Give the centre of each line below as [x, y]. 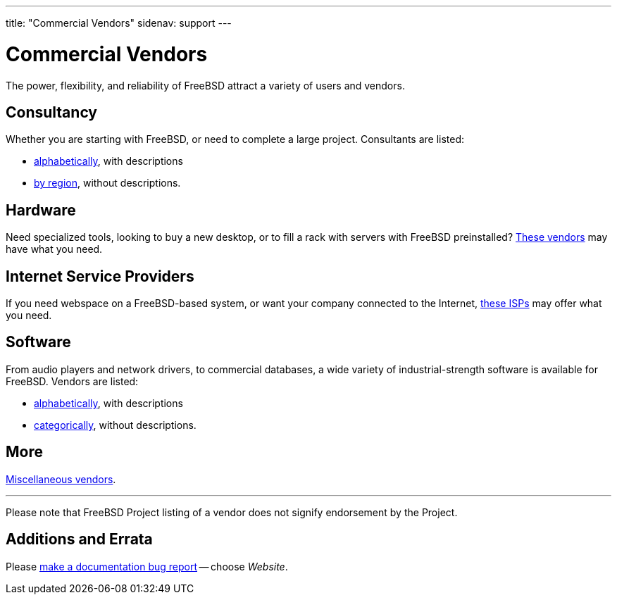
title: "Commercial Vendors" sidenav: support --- [119, 23]
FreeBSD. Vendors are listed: [72, 381]
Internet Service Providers [100, 276]
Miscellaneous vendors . [61, 479]
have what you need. [54, 249]
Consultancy [51, 112]
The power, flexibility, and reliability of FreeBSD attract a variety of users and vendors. [205, 85]
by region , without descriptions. [107, 183]
